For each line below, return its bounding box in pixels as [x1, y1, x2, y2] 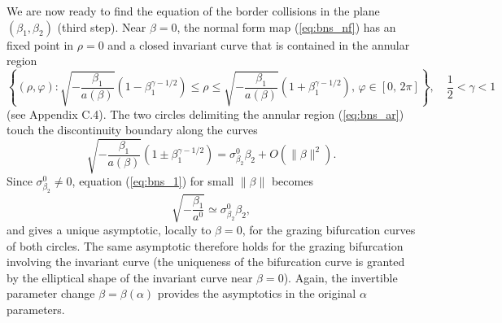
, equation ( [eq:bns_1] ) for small [72, 172, 234, 190]
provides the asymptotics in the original [157, 285, 356, 302]
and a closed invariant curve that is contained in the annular [107, 36, 410, 53]
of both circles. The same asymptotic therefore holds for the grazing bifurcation [7, 237, 404, 254]
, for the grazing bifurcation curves [242, 220, 416, 238]
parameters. [7, 300, 65, 317]
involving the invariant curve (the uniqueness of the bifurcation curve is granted [7, 253, 405, 270]
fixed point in [7, 36, 74, 53]
